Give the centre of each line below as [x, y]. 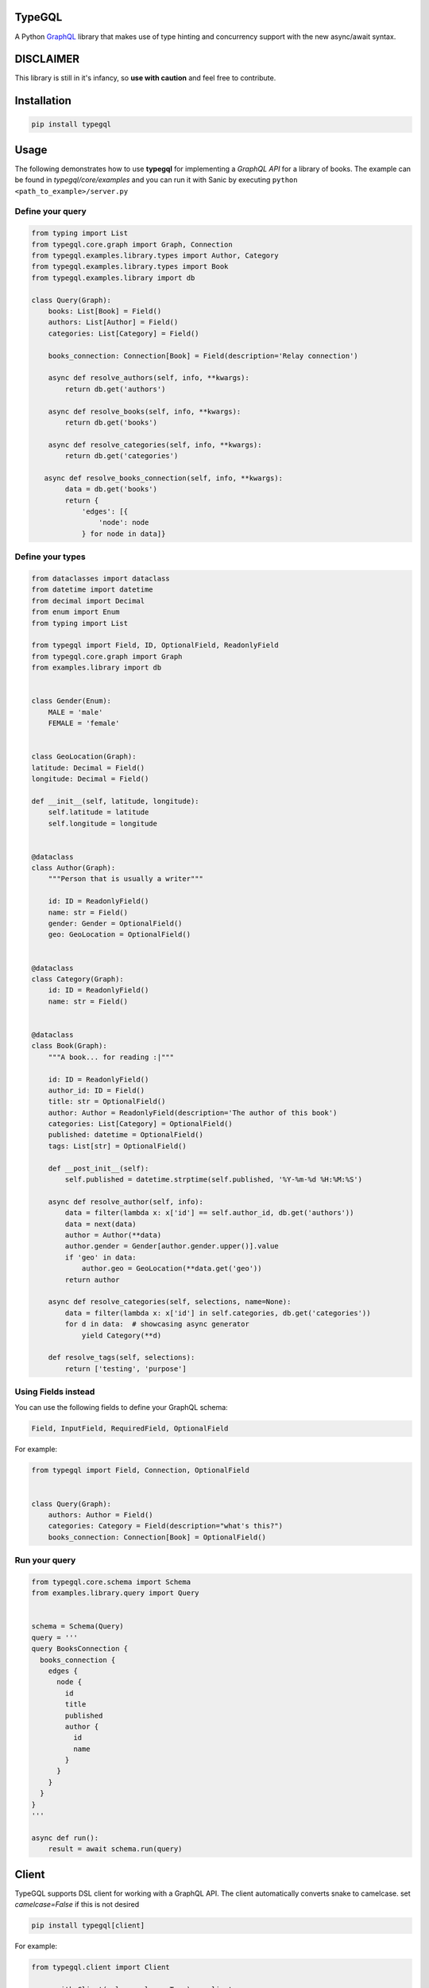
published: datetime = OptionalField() [126, 1135]
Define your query [50, 212]
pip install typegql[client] [88, 1926]
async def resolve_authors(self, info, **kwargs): [149, 378]
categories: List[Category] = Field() [124, 333]
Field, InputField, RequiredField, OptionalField [130, 1429]
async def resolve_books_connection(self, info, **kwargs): [164, 478]
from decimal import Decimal [88, 601]
